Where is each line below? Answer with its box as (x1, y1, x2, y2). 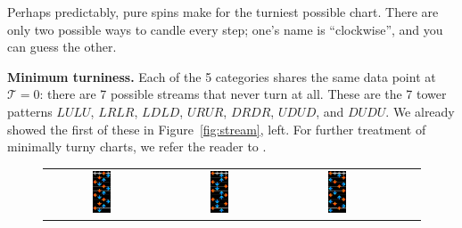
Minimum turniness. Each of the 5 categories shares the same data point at (7, 67, 436, 85)
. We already (385, 102, 455, 120)
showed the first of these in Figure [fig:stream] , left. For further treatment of (7, 119, 426, 138)
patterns (7, 102, 53, 120)
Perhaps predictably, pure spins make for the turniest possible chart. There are (7, 3, 439, 20)
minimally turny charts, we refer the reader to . (7, 137, 267, 156)
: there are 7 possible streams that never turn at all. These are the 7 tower (39, 85, 447, 103)
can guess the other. (7, 37, 117, 56)
